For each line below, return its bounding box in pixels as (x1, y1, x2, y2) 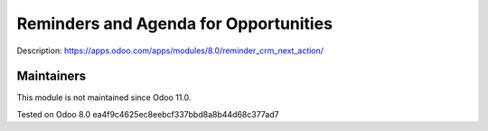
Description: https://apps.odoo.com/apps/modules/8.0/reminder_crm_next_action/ (16, 45, 324, 56)
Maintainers (16, 69, 87, 84)
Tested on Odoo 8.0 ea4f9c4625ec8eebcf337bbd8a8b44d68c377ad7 (16, 108, 279, 119)
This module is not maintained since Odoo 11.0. (16, 92, 192, 103)
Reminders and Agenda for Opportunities (16, 14, 333, 33)
